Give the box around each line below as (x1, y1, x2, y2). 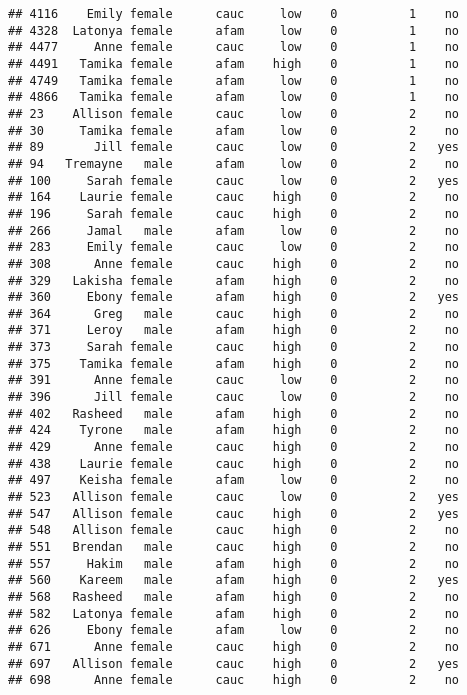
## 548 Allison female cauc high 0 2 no (8, 523, 460, 538)
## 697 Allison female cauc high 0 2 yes (8, 656, 460, 671)
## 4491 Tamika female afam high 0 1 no (8, 56, 460, 71)
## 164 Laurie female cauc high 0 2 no (8, 190, 460, 205)
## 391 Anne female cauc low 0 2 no (8, 373, 460, 388)
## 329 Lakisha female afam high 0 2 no (8, 273, 460, 288)
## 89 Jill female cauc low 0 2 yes (8, 140, 460, 155)
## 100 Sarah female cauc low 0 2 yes (8, 173, 460, 188)
